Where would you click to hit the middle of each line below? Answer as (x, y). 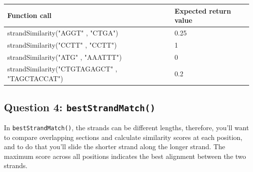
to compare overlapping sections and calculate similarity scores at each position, (123, 137)
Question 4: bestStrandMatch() (80, 107)
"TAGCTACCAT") (35, 78)
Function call (29, 15)
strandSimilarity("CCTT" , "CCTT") (62, 44)
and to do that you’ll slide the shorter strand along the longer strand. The (115, 146)
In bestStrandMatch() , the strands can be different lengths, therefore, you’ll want (126, 127)
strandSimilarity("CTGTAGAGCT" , (63, 69)
